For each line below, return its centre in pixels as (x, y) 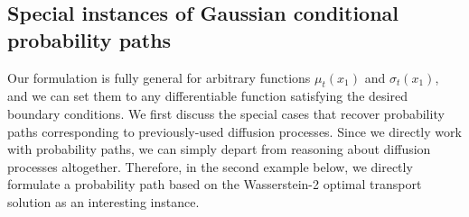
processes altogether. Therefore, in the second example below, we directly (210, 166)
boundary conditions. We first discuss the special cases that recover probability (226, 113)
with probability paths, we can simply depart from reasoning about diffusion (219, 149)
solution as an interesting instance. (103, 201)
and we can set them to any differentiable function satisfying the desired (207, 96)
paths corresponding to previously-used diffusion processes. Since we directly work (234, 131)
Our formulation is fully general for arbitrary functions (159, 77)
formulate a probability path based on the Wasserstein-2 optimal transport (215, 184)
